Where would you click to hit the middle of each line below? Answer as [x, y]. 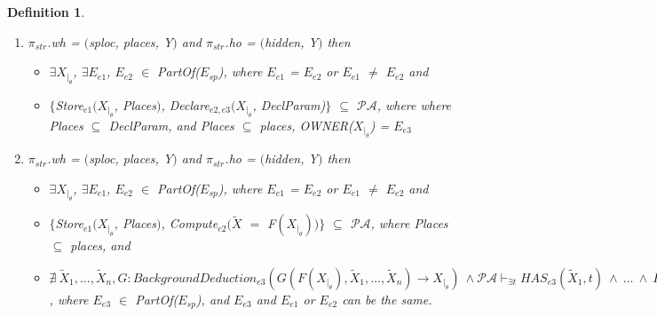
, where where [414, 104]
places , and [100, 245]
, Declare [185, 104]
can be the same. [387, 299]
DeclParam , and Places [171, 125]
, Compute [190, 223]
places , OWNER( [306, 125]
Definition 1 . [46, 12]
